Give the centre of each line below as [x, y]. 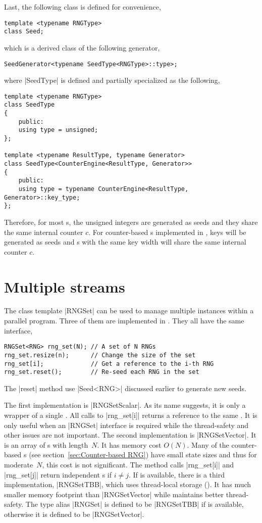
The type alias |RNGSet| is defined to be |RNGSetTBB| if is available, [135, 504]
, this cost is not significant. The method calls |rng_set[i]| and [138, 464]
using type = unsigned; [58, 130]
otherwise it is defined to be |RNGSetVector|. [74, 514]
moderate [19, 464]
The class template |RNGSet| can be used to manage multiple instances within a [129, 311]
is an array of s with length [46, 444]
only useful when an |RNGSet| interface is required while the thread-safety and [126, 425]
